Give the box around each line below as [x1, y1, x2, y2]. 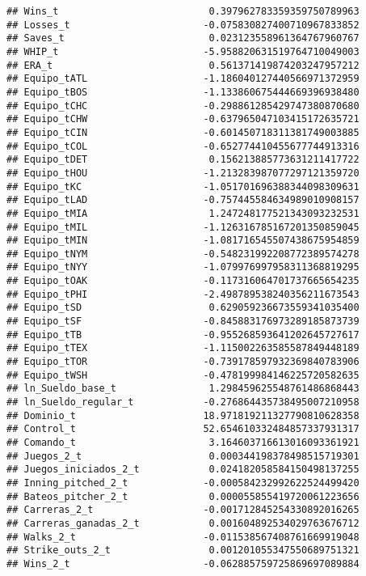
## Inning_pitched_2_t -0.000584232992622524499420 [6, 476, 360, 489]
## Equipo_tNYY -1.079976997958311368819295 [6, 261, 360, 273]
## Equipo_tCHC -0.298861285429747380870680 [6, 100, 360, 112]
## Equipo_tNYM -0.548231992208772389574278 [6, 248, 360, 260]
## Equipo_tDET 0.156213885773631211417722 [6, 154, 360, 166]
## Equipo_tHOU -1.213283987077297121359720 [6, 167, 360, 179]
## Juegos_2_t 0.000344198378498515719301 [6, 450, 360, 462]
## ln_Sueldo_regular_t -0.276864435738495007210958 [6, 396, 360, 409]
